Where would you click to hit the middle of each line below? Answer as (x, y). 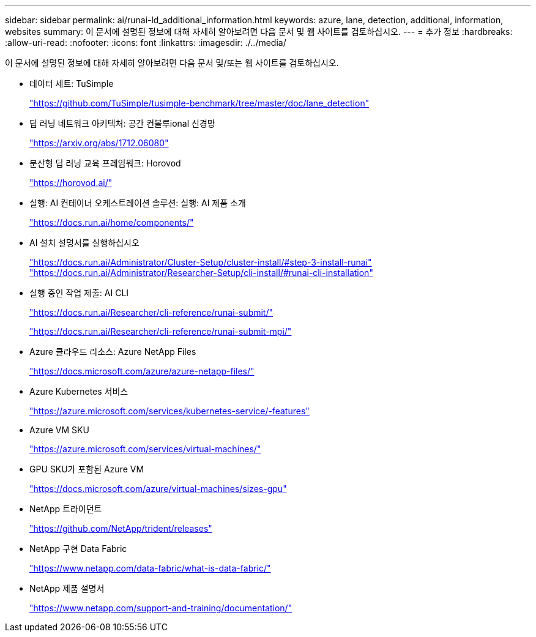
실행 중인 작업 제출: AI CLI (79, 293)
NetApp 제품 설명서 (67, 588)
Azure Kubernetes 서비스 (79, 391)
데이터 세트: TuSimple (72, 84)
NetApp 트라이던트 (66, 509)
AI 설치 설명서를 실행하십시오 (84, 243)
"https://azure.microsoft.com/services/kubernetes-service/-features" (169, 411)
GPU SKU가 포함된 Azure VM (87, 469)
